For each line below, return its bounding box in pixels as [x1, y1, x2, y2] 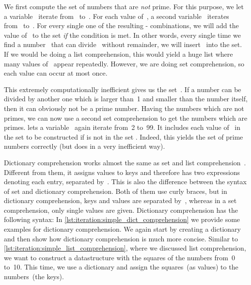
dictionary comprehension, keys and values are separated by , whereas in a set [4, 195, 237, 206]
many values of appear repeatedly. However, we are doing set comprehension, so [4, 58, 244, 68]
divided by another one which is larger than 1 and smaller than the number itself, [4, 94, 248, 104]
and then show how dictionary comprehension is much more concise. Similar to [4, 233, 238, 243]
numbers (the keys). [4, 271, 64, 282]
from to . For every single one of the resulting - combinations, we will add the [4, 20, 239, 31]
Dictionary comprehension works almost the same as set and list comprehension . [4, 157, 246, 167]
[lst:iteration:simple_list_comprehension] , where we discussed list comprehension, [4, 243, 246, 253]
